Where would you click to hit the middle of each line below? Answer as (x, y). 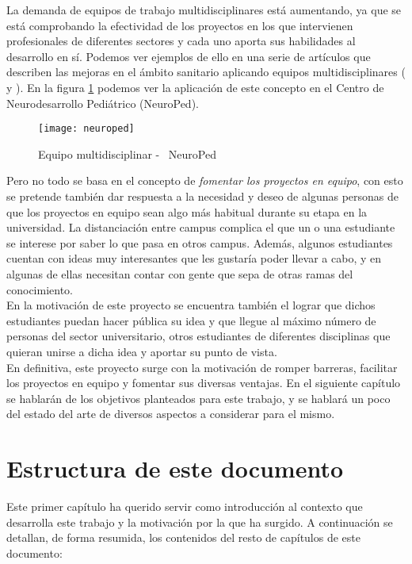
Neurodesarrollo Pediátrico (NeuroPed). (103, 103)
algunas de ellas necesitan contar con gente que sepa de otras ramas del (180, 273)
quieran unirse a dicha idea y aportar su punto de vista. (142, 351)
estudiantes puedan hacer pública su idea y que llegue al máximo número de (191, 320)
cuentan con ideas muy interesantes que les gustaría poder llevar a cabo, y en (194, 258)
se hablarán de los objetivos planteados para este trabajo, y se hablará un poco (198, 398)
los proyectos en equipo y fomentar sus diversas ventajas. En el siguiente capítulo (204, 383)
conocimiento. (40, 289)
